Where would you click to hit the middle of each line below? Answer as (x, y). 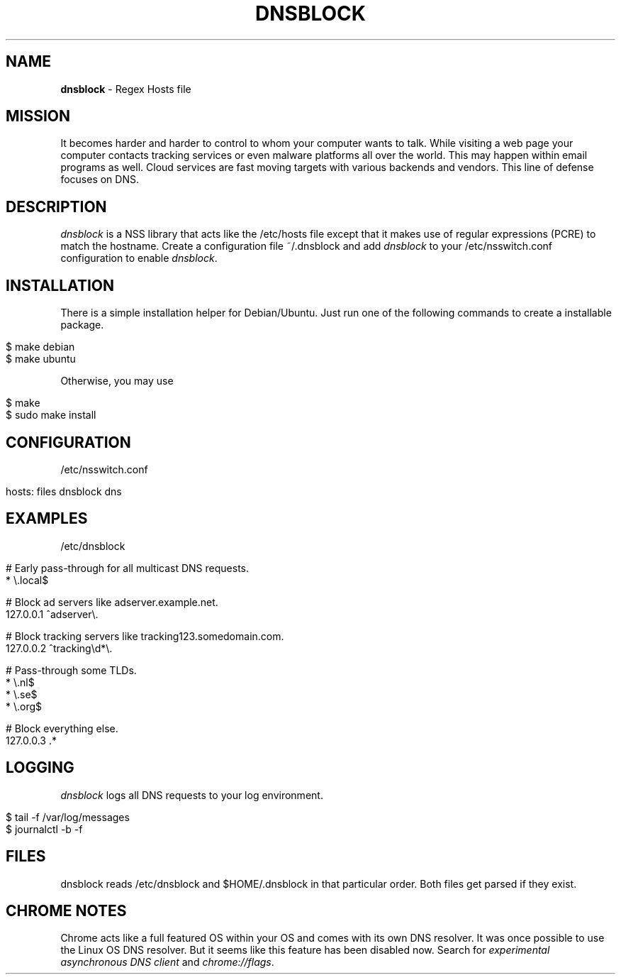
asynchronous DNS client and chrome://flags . (167, 962)
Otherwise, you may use (117, 381)
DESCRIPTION (56, 207)
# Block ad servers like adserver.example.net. (112, 602)
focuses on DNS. (100, 180)
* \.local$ (27, 580)
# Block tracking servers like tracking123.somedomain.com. (145, 636)
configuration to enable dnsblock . (139, 258)
